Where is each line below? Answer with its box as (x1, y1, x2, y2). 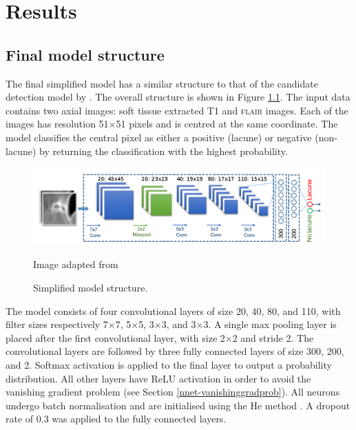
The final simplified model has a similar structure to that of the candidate (6, 76, 318, 90)
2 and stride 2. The (232, 330, 314, 345)
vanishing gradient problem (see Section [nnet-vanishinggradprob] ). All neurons (6, 385, 340, 399)
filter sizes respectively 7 (6, 317, 108, 331)
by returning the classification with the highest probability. (39, 143, 288, 158)
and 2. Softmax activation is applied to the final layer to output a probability (6, 358, 332, 372)
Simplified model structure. (33, 280, 148, 295)
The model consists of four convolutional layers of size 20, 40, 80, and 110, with (6, 303, 341, 318)
